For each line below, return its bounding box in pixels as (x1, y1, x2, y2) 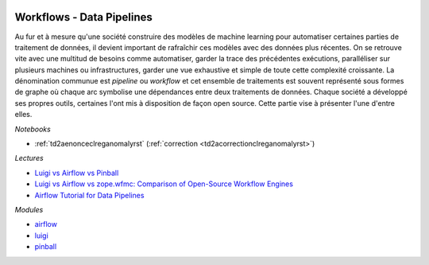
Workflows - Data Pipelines (14, 10, 153, 24)
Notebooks (14, 124, 51, 134)
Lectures (14, 154, 44, 163)
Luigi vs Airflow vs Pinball (34, 168, 119, 177)
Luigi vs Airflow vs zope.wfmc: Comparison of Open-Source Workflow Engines (34, 179, 294, 189)
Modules (14, 205, 44, 214)
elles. (14, 110, 33, 119)
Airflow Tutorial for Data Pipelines (34, 190, 145, 200)
